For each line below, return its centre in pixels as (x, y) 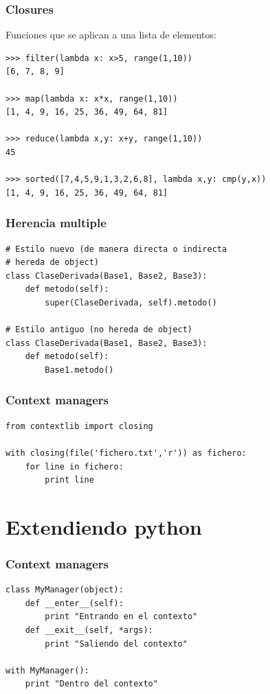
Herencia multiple (56, 223)
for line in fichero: (74, 466)
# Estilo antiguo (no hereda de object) (99, 330)
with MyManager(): (47, 670)
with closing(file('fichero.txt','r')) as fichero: (126, 453)
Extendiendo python (104, 526)
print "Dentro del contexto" (91, 684)
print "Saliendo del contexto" (116, 644)
